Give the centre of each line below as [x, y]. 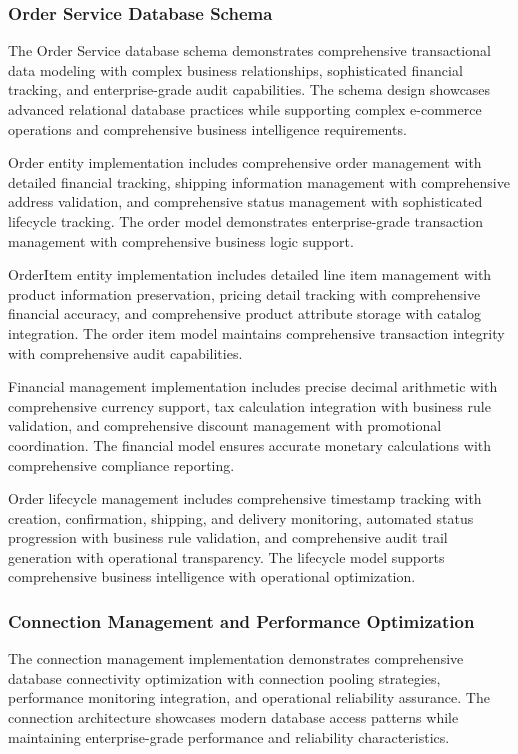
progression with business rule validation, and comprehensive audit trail [228, 537]
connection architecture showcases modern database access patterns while [233, 717]
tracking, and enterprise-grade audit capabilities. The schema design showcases [249, 89]
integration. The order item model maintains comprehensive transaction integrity [256, 332]
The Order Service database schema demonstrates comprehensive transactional [249, 50]
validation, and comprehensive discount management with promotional [225, 425]
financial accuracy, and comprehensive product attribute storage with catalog [244, 313]
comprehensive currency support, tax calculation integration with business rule [249, 405]
